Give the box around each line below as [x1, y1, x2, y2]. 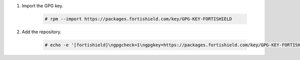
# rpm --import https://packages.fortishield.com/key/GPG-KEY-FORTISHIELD [44, 16, 232, 22]
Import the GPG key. [21, 3, 63, 8]
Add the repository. [21, 29, 62, 35]
